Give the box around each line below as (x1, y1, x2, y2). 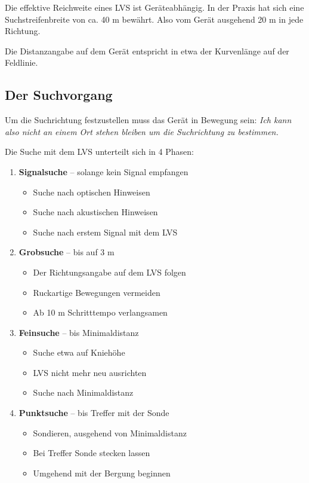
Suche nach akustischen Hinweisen (33, 206, 158, 218)
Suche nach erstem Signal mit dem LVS (33, 225, 178, 238)
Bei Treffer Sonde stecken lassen (33, 447, 150, 459)
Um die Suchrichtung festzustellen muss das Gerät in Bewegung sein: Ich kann (5, 114, 292, 126)
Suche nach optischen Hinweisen (33, 185, 150, 198)
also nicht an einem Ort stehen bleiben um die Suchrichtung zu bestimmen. (5, 125, 279, 137)
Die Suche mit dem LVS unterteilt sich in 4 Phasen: (5, 145, 194, 158)
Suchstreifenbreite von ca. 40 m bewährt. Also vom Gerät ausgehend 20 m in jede (5, 13, 304, 25)
